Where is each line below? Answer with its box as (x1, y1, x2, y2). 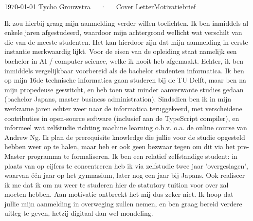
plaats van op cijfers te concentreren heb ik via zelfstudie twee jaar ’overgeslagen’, (4, 160, 248, 170)
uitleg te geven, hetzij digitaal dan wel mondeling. (4, 208, 153, 218)
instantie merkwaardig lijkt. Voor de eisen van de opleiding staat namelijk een (4, 46, 237, 56)
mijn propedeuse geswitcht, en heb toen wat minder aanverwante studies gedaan (4, 84, 244, 94)
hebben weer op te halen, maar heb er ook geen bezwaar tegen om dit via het (4, 141, 235, 152)
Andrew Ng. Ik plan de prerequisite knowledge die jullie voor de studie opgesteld (4, 132, 245, 142)
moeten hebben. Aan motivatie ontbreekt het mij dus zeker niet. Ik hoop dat (4, 189, 234, 199)
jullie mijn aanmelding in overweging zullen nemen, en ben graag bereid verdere (4, 198, 242, 208)
